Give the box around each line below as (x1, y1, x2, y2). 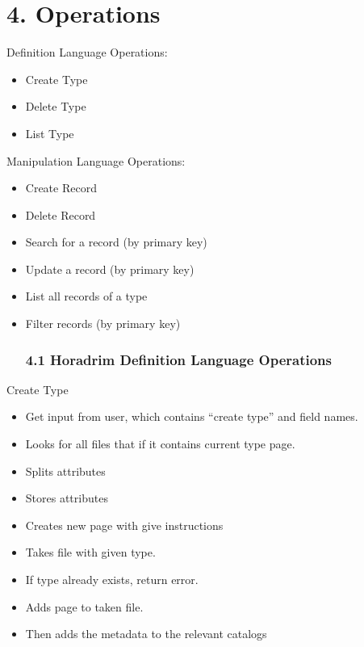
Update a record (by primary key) (25, 260, 195, 277)
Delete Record (25, 206, 96, 223)
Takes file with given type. (25, 544, 156, 561)
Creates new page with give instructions (25, 516, 224, 533)
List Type (25, 124, 74, 141)
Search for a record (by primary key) (25, 233, 207, 250)
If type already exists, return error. (25, 571, 199, 588)
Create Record (25, 179, 97, 196)
